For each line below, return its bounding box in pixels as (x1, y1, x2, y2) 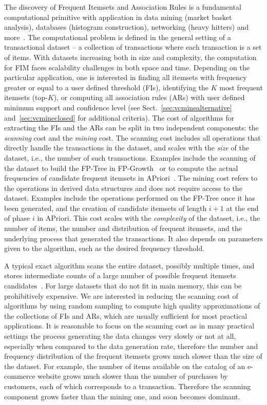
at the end (226, 202, 259, 213)
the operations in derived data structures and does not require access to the (4, 182, 242, 193)
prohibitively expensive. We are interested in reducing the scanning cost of (4, 290, 238, 301)
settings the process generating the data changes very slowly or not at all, (4, 331, 236, 341)
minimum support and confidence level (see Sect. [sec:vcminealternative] (4, 102, 232, 112)
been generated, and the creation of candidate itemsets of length (4, 202, 207, 213)
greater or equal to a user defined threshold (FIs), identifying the (4, 82, 209, 92)
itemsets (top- (4, 92, 48, 103)
